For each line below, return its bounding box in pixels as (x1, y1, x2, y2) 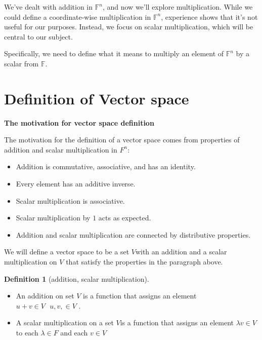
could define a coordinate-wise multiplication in (4, 11, 151, 22)
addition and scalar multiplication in (4, 144, 117, 155)
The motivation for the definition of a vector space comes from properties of (4, 134, 240, 145)
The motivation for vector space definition (4, 117, 154, 128)
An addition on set (16, 290, 74, 301)
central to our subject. (4, 31, 73, 42)
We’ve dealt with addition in (4, 2, 93, 12)
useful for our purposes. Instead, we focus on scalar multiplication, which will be (4, 21, 253, 32)
